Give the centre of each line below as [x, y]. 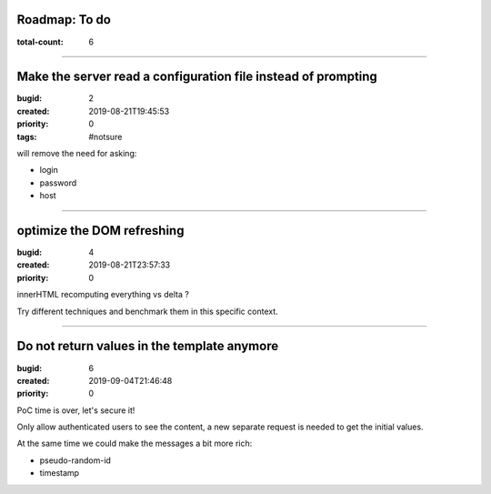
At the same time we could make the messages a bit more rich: [135, 444]
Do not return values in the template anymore [148, 346]
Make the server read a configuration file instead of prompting [197, 77]
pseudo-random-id [75, 460]
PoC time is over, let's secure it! [76, 410]
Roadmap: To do [64, 20]
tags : [27, 136]
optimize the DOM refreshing [100, 231]
